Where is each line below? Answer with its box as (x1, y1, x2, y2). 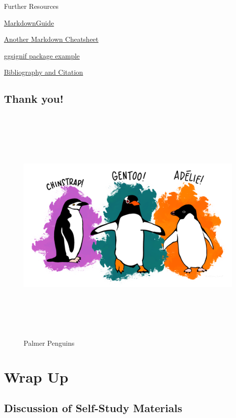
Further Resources (4, 1, 59, 11)
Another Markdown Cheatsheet (4, 34, 99, 44)
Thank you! (4, 91, 64, 106)
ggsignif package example (4, 50, 80, 60)
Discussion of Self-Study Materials (4, 400, 182, 416)
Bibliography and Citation (4, 67, 83, 77)
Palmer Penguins (24, 337, 75, 348)
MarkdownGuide (4, 17, 54, 28)
